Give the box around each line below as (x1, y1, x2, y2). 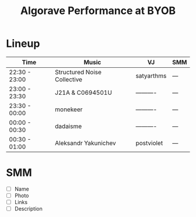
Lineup (6, 37, 40, 50)
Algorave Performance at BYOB (20, 4, 176, 18)
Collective (55, 75, 83, 83)
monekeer (55, 105, 83, 113)
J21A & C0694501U (55, 88, 113, 97)
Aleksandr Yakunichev (55, 139, 116, 147)
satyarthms (135, 71, 167, 80)
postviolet (135, 139, 163, 147)
